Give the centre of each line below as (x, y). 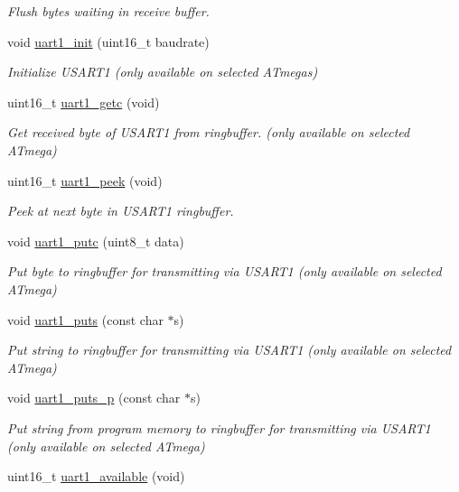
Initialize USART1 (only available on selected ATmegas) (163, 72)
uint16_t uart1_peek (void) (85, 180)
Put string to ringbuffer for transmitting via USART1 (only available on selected (229, 350)
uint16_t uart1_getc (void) (84, 102)
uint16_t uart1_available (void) (96, 476)
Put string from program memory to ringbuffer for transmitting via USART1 (219, 427)
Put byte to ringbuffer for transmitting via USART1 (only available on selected (225, 271)
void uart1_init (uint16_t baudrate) (108, 41)
